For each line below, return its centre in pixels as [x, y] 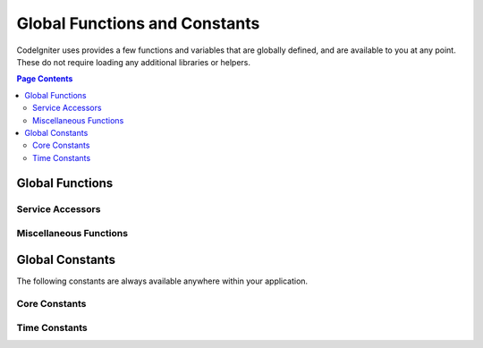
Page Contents [45, 79]
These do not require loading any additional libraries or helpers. [133, 62]
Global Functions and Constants [138, 23]
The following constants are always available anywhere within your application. [162, 281]
